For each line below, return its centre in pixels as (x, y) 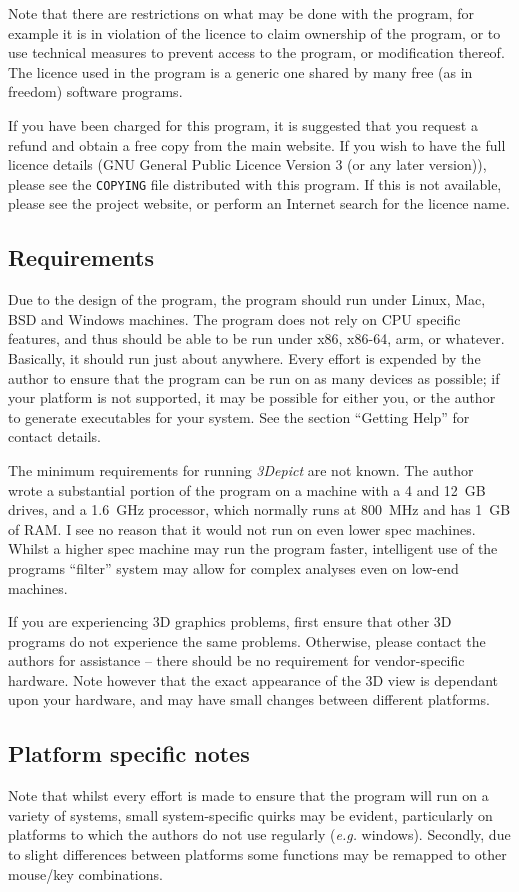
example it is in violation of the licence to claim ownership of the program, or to (254, 32)
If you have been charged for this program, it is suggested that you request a (243, 124)
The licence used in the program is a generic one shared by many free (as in (240, 71)
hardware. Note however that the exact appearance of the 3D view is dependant (253, 679)
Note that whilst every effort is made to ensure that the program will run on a (248, 795)
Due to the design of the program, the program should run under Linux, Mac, (247, 299)
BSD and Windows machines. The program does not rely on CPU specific (234, 318)
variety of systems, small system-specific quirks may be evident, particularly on (250, 814)
